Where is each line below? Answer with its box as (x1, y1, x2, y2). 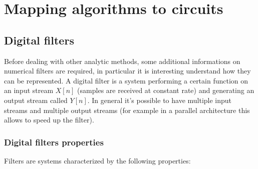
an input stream (4, 85, 54, 95)
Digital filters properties (4, 135, 104, 148)
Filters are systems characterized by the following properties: (4, 155, 191, 165)
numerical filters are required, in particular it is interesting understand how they (4, 65, 251, 76)
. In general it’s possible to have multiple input (87, 94, 232, 105)
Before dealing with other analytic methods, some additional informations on (4, 55, 240, 66)
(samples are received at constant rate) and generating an (77, 85, 254, 95)
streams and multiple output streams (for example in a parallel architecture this (4, 104, 250, 115)
